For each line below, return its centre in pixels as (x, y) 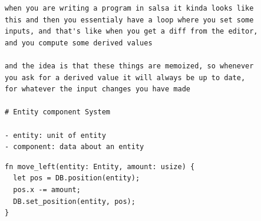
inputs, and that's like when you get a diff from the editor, (131, 32)
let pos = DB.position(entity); (77, 178)
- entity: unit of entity (55, 135)
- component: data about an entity (75, 147)
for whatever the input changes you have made (98, 89)
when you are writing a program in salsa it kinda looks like (129, 8)
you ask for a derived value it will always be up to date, (125, 77)
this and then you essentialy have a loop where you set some (129, 20)
